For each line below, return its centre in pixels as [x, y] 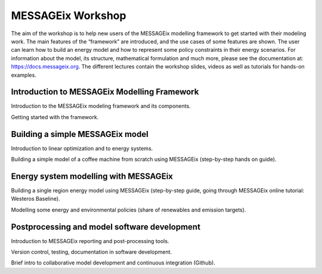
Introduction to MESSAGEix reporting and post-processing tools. [90, 241]
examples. [24, 75]
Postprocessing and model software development [106, 227]
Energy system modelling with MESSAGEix [92, 176]
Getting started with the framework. [55, 117]
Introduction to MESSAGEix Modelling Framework [105, 92]
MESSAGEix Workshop [69, 15]
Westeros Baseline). [35, 199]
